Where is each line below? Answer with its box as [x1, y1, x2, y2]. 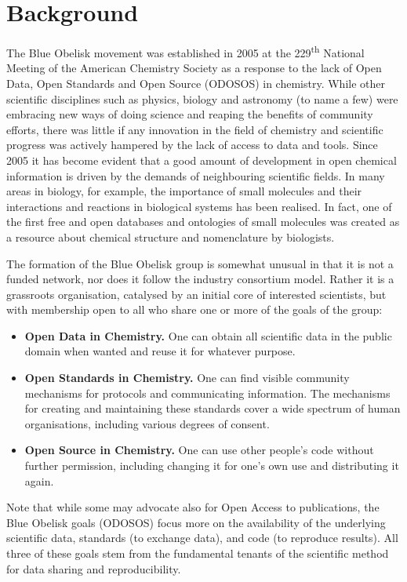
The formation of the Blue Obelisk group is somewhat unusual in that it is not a [6, 255, 394, 271]
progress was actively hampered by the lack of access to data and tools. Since [6, 136, 378, 153]
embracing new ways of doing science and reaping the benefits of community [6, 106, 373, 122]
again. [24, 472, 54, 489]
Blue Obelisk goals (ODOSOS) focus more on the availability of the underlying [6, 514, 386, 530]
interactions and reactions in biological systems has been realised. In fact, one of [6, 198, 392, 214]
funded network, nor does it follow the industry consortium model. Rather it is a [6, 271, 394, 287]
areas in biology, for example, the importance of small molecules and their [6, 183, 362, 199]
